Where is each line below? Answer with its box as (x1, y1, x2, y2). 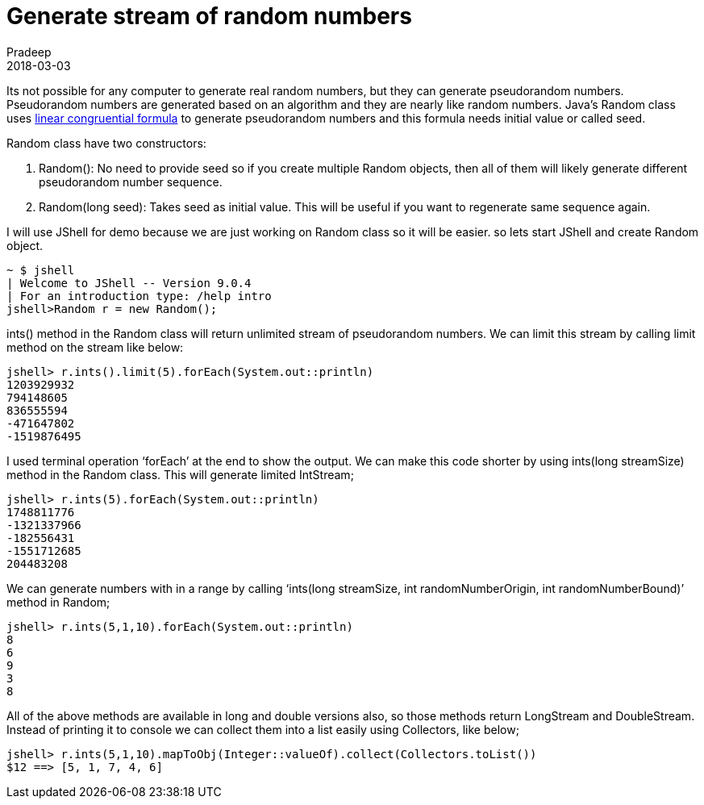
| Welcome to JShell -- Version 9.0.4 (6, 276, 252, 290)
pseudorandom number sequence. (39, 174, 223, 189)
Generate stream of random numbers (6, 2, 412, 30)
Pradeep (6, 44, 52, 59)
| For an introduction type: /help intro (6, 289, 272, 302)
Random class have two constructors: (6, 136, 206, 150)
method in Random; (6, 594, 110, 609)
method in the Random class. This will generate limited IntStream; (6, 467, 354, 482)
